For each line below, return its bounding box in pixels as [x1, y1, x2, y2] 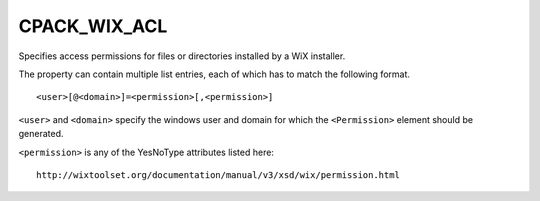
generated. [18, 128, 64, 140]
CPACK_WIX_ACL [18, 15, 168, 37]
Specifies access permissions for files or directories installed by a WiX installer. [18, 50, 346, 62]
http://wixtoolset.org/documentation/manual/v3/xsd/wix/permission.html [36, 169, 400, 180]
